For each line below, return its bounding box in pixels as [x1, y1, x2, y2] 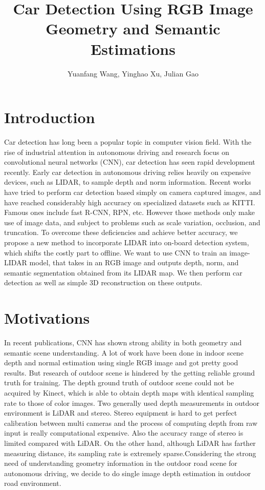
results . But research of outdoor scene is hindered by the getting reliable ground [4, 367, 255, 378]
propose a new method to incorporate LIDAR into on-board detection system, [4, 237, 249, 247]
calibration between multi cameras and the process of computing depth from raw [4, 417, 258, 428]
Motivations [4, 307, 90, 328]
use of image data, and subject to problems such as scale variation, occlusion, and [4, 217, 260, 227]
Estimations [91, 38, 175, 59]
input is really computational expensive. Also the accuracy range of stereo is [4, 427, 244, 438]
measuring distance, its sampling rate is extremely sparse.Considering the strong [4, 447, 256, 458]
